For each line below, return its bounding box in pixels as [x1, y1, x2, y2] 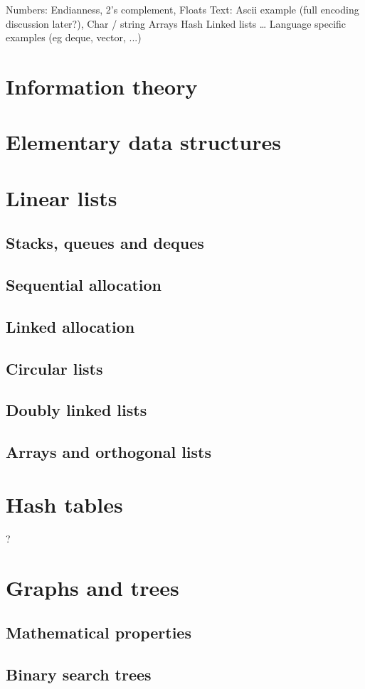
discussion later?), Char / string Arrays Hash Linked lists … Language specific [6, 16, 347, 31]
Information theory [6, 71, 198, 100]
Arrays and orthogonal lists [6, 441, 211, 463]
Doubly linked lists [6, 399, 147, 421]
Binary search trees [6, 663, 152, 685]
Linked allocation [6, 315, 135, 337]
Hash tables [6, 489, 123, 518]
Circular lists [6, 357, 103, 379]
